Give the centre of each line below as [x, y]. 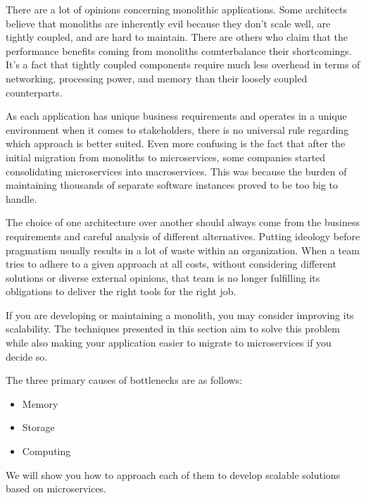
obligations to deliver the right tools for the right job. [121, 291]
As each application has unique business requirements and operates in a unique [176, 116]
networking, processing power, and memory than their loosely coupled [157, 78]
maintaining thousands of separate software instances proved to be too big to [172, 185]
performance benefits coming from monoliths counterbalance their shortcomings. [179, 50]
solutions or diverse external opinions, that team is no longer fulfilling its [163, 277]
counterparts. [34, 92]
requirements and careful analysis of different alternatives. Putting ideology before [183, 236]
